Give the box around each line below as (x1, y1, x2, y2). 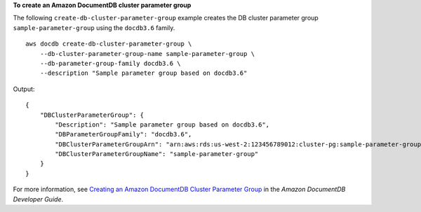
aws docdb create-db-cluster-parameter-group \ (25, 40, 192, 48)
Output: (13, 85, 35, 93)
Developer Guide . (13, 195, 63, 203)
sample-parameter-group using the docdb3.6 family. (13, 23, 175, 31)
